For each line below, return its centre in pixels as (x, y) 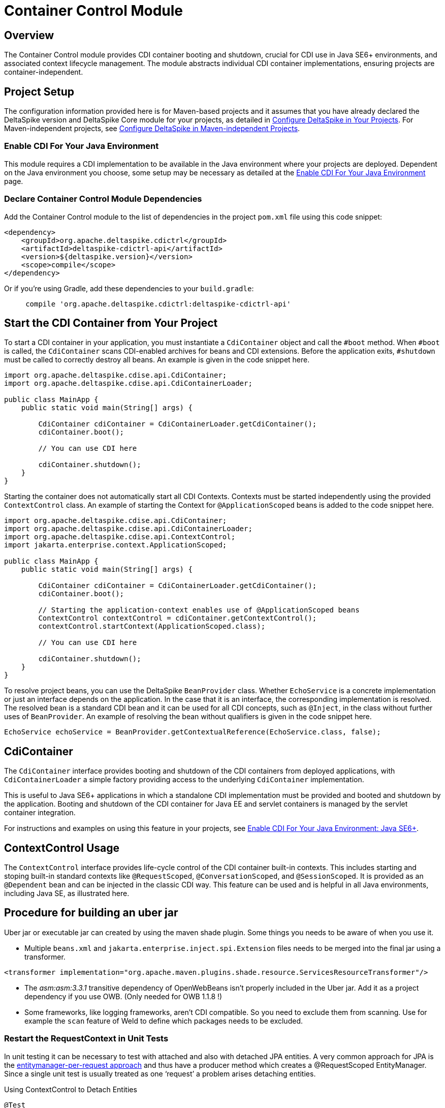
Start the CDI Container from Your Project (111, 323)
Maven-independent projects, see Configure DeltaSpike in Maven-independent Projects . (152, 129)
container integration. (40, 813)
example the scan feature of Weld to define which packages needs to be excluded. (164, 1021)
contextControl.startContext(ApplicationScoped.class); (152, 626)
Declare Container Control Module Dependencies (103, 199)
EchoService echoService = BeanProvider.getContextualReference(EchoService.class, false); (193, 732)
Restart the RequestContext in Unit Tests (86, 1039)
